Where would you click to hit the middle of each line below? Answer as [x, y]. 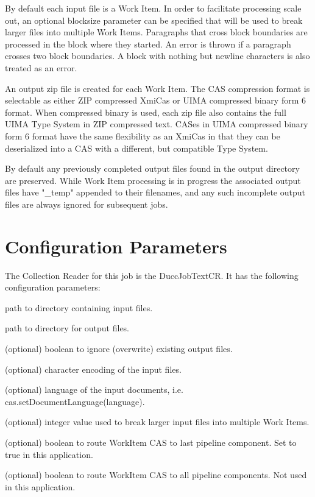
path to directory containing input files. [79, 307]
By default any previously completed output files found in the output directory [152, 168]
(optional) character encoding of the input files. [93, 369]
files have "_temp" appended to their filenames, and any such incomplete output [155, 192]
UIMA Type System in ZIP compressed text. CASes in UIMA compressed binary [157, 124]
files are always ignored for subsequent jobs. [87, 204]
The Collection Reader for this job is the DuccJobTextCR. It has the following [152, 275]
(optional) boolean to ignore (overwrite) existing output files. [119, 348]
